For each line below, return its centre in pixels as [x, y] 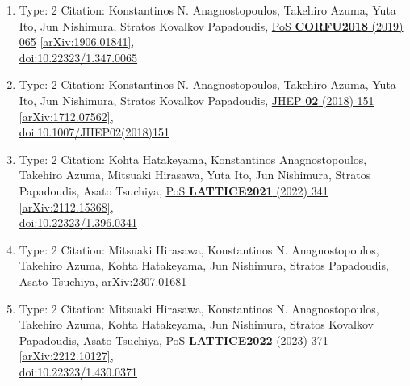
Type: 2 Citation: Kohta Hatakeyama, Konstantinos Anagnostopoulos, [193, 159]
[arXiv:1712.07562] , [66, 116]
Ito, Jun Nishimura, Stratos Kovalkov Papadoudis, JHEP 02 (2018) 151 [197, 100]
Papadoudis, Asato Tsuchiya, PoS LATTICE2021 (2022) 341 [174, 190]
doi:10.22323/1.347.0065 [78, 57]
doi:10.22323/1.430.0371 [78, 371]
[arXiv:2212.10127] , [66, 356]
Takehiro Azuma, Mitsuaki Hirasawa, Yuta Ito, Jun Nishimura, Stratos [195, 175]
